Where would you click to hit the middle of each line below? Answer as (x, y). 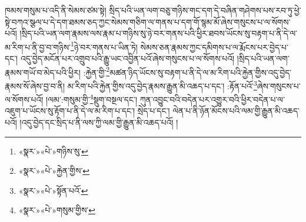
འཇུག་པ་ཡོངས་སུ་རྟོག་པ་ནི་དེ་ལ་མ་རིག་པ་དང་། (70, 111)
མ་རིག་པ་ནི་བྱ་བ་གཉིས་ (38, 47)
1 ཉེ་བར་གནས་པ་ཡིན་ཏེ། (104, 46)
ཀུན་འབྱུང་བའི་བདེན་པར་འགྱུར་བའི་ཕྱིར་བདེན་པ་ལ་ (212, 99)
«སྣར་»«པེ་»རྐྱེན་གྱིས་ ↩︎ (54, 171)
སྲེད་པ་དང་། (154, 111)
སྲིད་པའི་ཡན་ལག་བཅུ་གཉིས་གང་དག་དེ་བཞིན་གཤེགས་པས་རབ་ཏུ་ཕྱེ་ (205, 10)
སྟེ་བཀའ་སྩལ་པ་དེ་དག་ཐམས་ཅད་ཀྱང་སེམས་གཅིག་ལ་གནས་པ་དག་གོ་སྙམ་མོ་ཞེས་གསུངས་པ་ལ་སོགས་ (148, 21)
